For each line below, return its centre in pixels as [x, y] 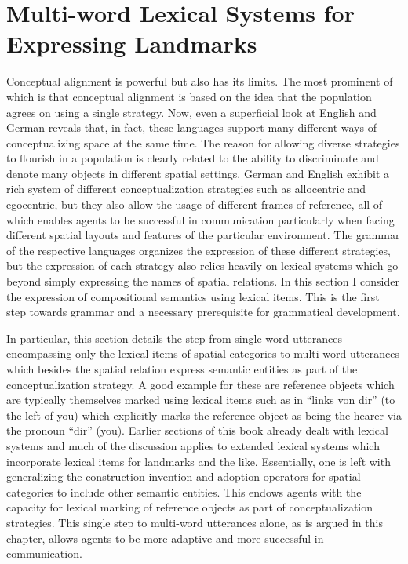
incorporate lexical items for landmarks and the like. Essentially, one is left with [199, 461]
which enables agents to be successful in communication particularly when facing [200, 219]
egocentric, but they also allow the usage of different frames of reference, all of [195, 204]
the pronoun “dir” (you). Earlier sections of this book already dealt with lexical [197, 430]
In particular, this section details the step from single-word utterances [175, 338]
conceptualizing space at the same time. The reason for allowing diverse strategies [203, 142]
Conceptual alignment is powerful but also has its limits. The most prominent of [200, 81]
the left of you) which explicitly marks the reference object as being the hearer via [204, 415]
